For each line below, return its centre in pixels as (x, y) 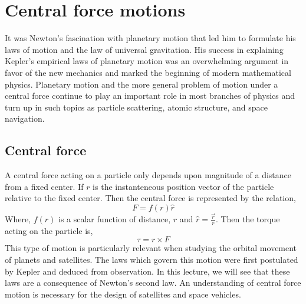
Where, (18, 218)
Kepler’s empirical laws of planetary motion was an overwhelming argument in (147, 61)
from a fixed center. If (44, 186)
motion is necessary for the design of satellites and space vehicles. (123, 294)
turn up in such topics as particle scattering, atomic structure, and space (136, 107)
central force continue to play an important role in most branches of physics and (150, 96)
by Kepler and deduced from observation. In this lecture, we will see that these (147, 271)
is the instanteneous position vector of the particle (183, 186)
